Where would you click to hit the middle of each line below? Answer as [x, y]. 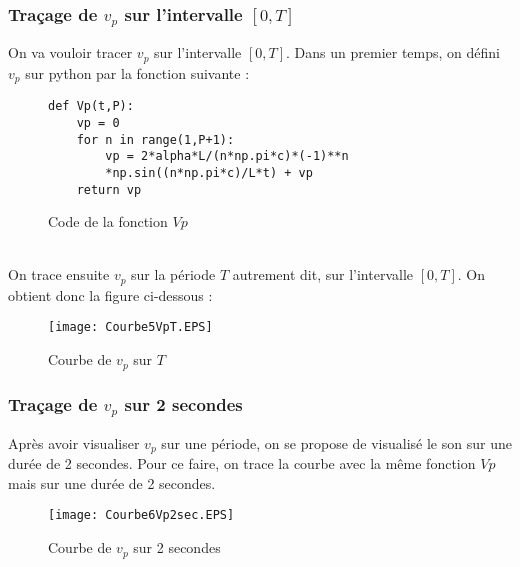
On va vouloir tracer [70, 52]
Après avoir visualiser [74, 442]
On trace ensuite [59, 274]
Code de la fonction [108, 221]
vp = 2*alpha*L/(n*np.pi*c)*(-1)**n [227, 156]
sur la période [173, 274]
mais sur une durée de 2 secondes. [112, 482]
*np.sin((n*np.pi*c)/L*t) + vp [209, 172]
